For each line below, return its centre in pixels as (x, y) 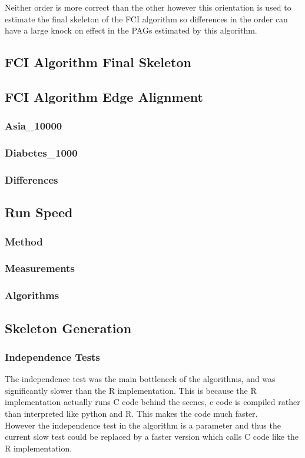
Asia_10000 (34, 126)
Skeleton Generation (68, 328)
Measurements (40, 268)
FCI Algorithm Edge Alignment (104, 96)
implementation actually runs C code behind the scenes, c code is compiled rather (152, 402)
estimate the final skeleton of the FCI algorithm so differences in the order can (146, 19)
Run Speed (39, 212)
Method (24, 241)
